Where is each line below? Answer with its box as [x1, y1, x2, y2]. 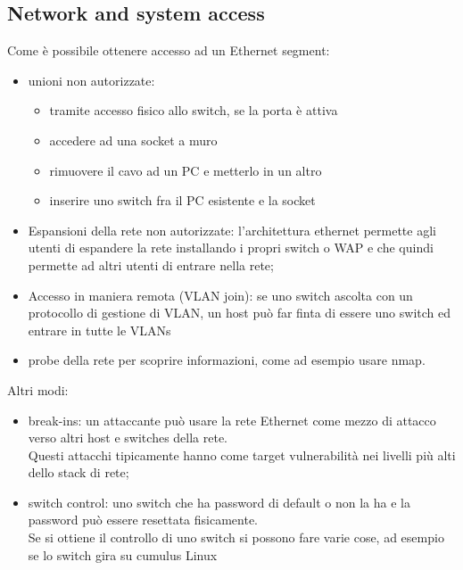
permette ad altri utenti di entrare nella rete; [28, 255, 274, 274]
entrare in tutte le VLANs [28, 320, 171, 339]
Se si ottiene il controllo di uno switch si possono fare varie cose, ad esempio [28, 528, 444, 547]
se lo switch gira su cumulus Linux [28, 545, 218, 564]
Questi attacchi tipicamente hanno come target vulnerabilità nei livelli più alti [28, 445, 456, 464]
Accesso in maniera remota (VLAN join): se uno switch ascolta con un [28, 285, 413, 304]
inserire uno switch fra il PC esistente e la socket [49, 191, 316, 210]
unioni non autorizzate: [28, 70, 155, 89]
